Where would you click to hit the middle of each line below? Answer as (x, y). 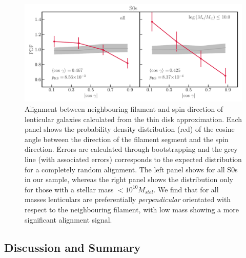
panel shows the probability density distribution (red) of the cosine (130, 129)
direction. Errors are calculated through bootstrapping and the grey (131, 149)
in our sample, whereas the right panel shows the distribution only (129, 179)
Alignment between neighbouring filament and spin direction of (124, 109)
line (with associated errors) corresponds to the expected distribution (133, 159)
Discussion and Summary (73, 247)
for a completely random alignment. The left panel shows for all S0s (131, 169)
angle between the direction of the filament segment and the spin (127, 139)
